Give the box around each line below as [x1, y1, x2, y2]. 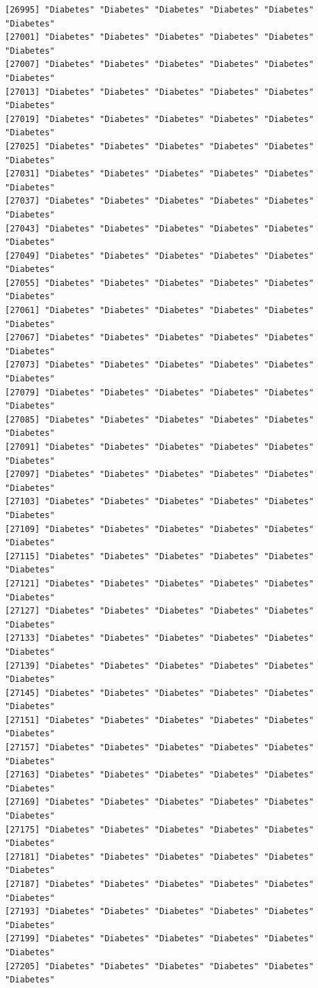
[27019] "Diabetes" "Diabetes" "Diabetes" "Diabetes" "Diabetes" [5, 114, 314, 124]
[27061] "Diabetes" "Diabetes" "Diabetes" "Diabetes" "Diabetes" [5, 305, 314, 316]
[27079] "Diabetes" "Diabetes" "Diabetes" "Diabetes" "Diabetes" [5, 387, 314, 397]
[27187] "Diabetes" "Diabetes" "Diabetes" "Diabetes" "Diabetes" [5, 879, 314, 889]
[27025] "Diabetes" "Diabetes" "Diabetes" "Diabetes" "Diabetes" [5, 141, 314, 151]
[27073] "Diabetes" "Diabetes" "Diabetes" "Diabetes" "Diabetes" [5, 360, 314, 370]
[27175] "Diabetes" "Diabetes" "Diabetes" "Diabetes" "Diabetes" [5, 824, 314, 835]
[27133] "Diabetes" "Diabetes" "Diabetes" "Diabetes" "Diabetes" [5, 633, 314, 644]
